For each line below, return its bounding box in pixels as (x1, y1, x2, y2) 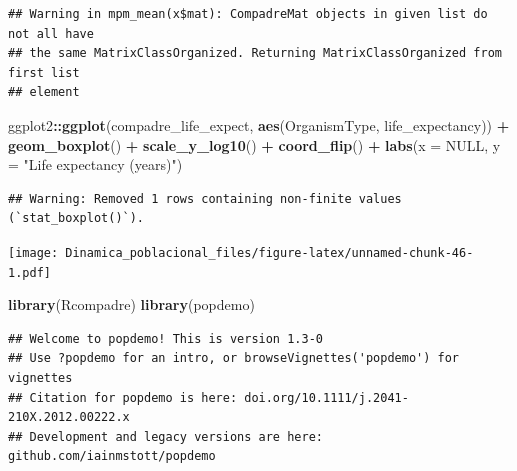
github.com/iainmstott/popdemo (8, 449, 216, 464)
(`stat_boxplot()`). (8, 211, 145, 226)
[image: (8, 245, 59, 260)
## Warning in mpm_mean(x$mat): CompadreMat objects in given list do (8, 7, 488, 21)
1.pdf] (8, 265, 51, 280)
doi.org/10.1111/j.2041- (244, 390, 409, 405)
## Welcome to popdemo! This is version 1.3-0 (8, 331, 323, 346)
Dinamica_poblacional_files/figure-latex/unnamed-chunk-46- (65, 245, 474, 260)
